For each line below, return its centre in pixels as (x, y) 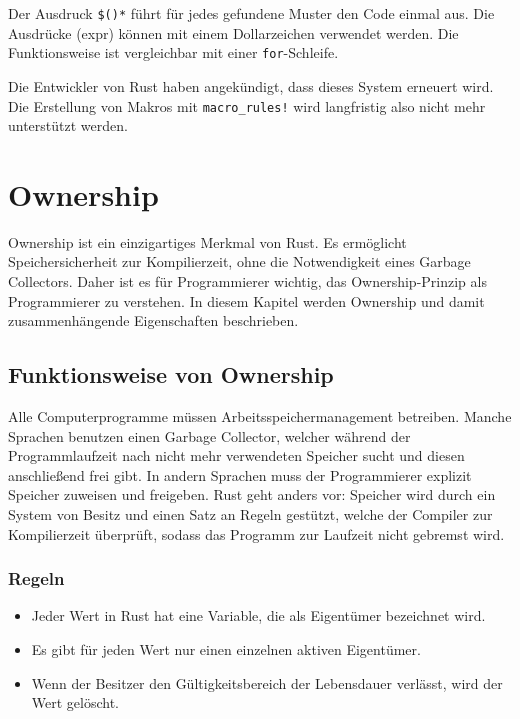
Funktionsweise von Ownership (171, 374)
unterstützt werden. (68, 125)
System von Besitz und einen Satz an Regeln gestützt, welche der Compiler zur (250, 514)
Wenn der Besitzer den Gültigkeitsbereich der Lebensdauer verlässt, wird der (267, 682)
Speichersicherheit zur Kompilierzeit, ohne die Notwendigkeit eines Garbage (239, 261)
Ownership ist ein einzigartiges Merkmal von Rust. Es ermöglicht (207, 241)
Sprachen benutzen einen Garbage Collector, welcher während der (209, 435)
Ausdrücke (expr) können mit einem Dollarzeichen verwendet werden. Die (233, 32)
